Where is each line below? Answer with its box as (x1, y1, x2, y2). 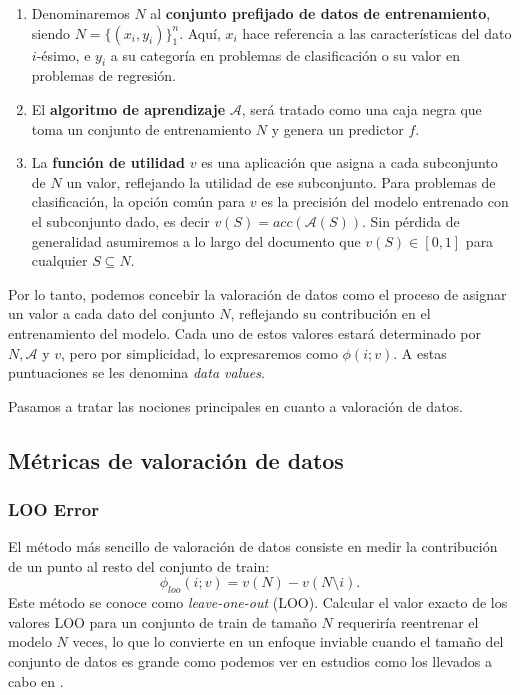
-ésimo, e (36, 44, 91, 65)
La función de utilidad (31, 152, 186, 173)
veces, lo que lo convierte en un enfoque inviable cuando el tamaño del (72, 631, 504, 652)
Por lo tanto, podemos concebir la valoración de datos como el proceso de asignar (8, 283, 507, 304)
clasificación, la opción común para (31, 191, 246, 212)
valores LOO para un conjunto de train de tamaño (8, 611, 317, 632)
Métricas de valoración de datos (8, 444, 344, 475)
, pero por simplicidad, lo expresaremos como (61, 342, 338, 363)
